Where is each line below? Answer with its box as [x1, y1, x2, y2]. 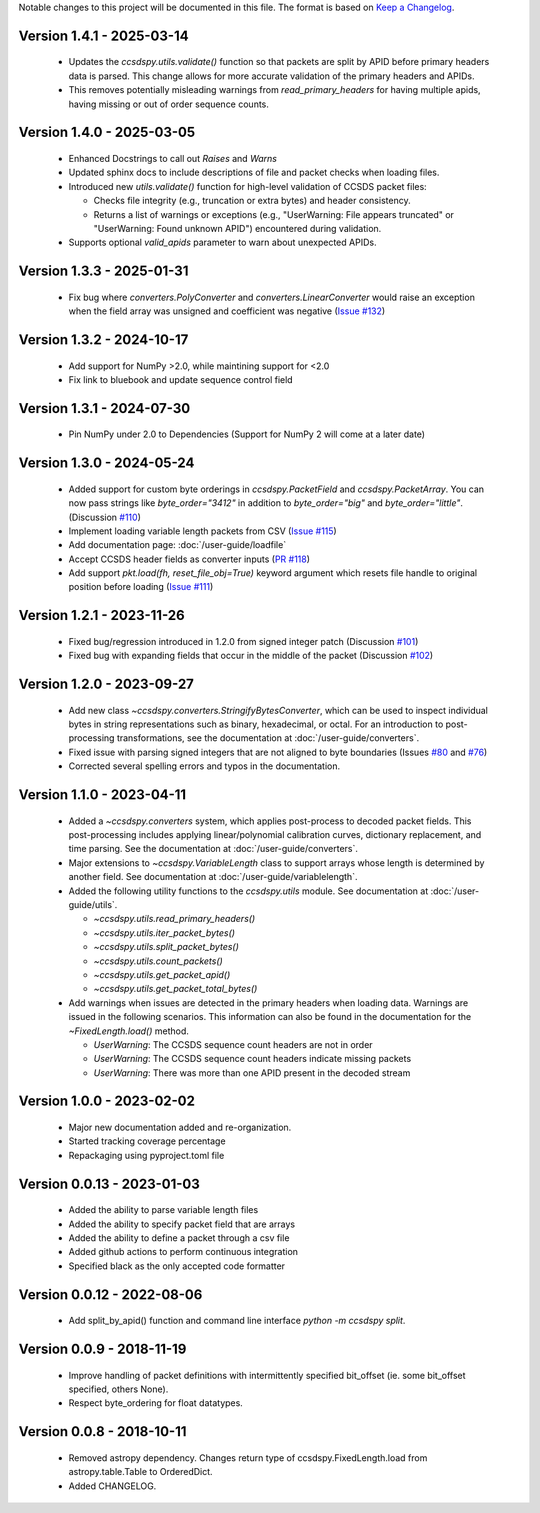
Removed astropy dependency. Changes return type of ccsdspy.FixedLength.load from [68, 1451, 428, 1464]
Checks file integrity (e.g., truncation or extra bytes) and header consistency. [93, 195, 411, 207]
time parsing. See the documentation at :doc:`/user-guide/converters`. [68, 843, 359, 855]
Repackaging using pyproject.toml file [68, 1149, 225, 1161]
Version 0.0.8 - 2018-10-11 [18, 1423, 187, 1440]
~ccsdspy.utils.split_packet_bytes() [93, 941, 240, 953]
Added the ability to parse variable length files [68, 1204, 259, 1216]
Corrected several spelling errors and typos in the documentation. [68, 760, 341, 772]
